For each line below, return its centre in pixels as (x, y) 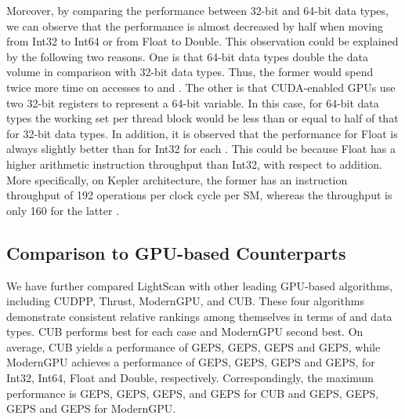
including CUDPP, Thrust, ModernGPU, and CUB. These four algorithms (185, 301)
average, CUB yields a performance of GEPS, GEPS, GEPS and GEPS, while (193, 346)
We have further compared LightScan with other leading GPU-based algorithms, (200, 285)
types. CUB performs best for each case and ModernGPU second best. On (185, 332)
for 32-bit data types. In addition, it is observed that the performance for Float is (202, 133)
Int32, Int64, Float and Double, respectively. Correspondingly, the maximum (190, 378)
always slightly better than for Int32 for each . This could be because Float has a (201, 149)
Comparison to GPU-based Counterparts (176, 252)
